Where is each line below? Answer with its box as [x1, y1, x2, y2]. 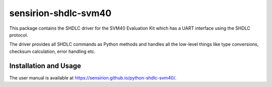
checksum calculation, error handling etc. [9, 48, 96, 54]
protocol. [9, 32, 28, 38]
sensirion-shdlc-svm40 [9, 8, 112, 19]
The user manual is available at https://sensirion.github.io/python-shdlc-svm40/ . [9, 74, 176, 80]
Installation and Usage [9, 61, 82, 70]
